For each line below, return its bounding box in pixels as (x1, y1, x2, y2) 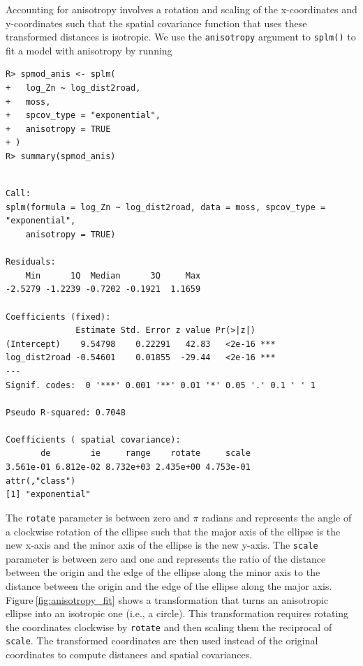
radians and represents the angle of (201, 510, 352, 524)
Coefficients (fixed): (6, 311, 111, 322)
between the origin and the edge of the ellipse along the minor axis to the (6, 565, 320, 579)
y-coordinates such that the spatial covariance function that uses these (6, 15, 307, 30)
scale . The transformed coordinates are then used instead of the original (6, 633, 318, 648)
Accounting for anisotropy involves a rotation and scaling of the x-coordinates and (6, 2, 357, 16)
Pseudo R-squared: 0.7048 (6, 407, 126, 417)
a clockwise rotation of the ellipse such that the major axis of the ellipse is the (6, 524, 341, 538)
